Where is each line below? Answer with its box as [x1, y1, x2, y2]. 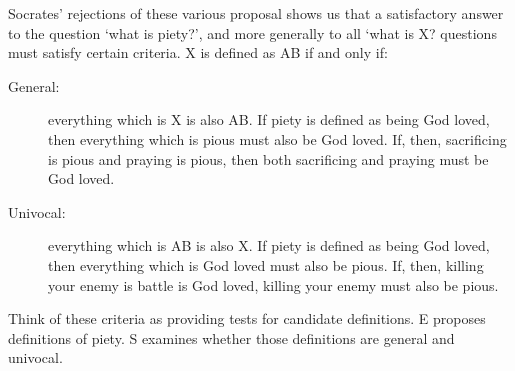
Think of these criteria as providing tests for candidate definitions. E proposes [8, 308, 486, 329]
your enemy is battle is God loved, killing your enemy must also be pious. [48, 274, 499, 295]
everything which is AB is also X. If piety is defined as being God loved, [48, 235, 490, 256]
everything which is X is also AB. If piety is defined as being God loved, [48, 109, 490, 130]
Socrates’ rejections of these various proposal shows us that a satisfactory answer [8, 3, 504, 23]
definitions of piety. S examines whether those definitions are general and [8, 327, 455, 348]
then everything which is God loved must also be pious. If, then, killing [48, 254, 484, 275]
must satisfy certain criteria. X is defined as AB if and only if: [8, 42, 388, 63]
